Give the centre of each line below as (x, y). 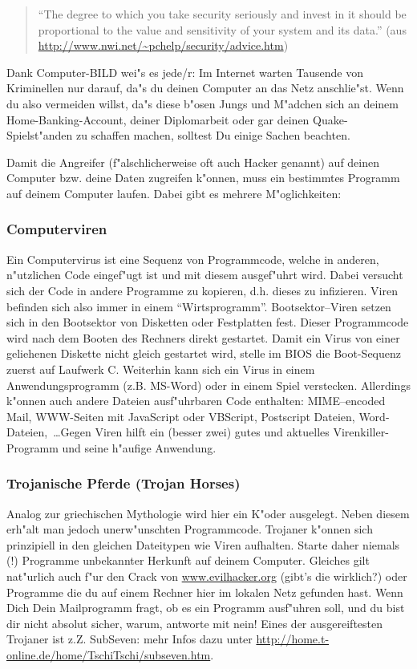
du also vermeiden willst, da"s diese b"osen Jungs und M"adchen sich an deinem (202, 103)
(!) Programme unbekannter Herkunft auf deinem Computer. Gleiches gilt (188, 560)
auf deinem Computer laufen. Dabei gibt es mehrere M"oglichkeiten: (174, 193)
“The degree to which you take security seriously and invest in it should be (222, 14)
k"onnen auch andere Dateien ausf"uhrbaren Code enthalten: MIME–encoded (196, 401)
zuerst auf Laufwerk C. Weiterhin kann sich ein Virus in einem (161, 369)
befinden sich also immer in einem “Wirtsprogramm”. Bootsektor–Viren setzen (199, 306)
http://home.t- (293, 639)
